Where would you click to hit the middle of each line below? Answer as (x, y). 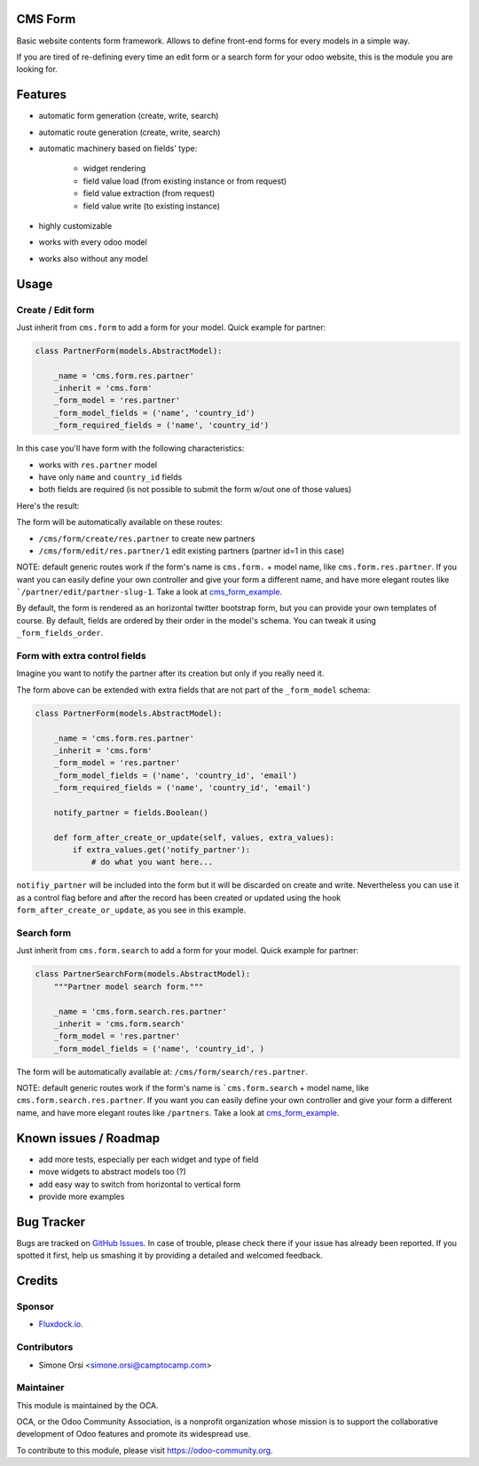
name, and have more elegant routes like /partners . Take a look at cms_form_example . (178, 1112)
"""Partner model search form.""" (129, 986)
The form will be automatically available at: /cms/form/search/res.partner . (162, 1071)
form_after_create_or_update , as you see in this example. (131, 910)
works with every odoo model (93, 242)
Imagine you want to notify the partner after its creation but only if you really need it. (170, 673)
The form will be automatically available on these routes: (120, 522)
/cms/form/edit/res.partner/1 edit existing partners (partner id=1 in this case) (192, 551)
